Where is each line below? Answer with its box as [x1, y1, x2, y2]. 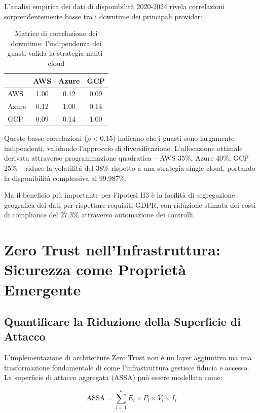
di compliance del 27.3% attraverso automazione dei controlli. [4, 209, 195, 220]
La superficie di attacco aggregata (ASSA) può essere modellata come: [4, 372, 222, 383]
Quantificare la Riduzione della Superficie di [4, 314, 241, 329]
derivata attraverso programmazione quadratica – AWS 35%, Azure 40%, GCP [4, 153, 249, 163]
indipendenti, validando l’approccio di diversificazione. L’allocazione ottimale [4, 142, 243, 153]
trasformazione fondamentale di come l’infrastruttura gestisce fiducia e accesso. [4, 362, 249, 372]
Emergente [4, 279, 81, 299]
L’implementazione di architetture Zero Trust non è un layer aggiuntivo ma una [4, 352, 252, 363]
